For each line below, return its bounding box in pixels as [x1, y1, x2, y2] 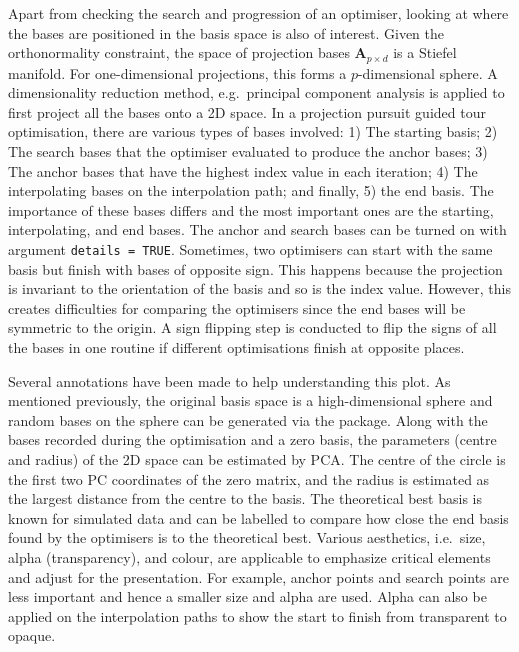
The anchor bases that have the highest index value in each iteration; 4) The [8, 160, 478, 181]
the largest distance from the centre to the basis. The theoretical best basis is [8, 488, 482, 509]
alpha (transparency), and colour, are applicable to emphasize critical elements [8, 546, 491, 567]
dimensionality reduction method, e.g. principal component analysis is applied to [8, 82, 505, 103]
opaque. [8, 625, 56, 646]
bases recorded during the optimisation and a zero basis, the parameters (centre [8, 429, 497, 450]
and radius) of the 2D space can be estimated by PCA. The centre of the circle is [8, 448, 506, 469]
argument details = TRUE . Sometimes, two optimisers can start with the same [8, 238, 493, 259]
